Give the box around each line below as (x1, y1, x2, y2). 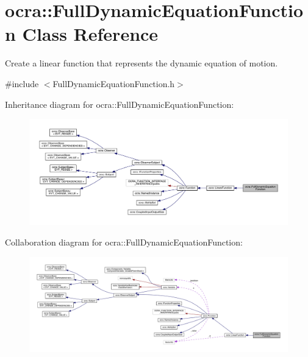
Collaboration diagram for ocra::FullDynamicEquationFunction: (5, 236, 243, 248)
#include (5, 77, 39, 90)
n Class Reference (5, 21, 159, 46)
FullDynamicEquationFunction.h (52, 77, 175, 90)
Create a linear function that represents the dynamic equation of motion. (5, 57, 278, 69)
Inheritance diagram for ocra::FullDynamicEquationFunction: (5, 97, 234, 110)
